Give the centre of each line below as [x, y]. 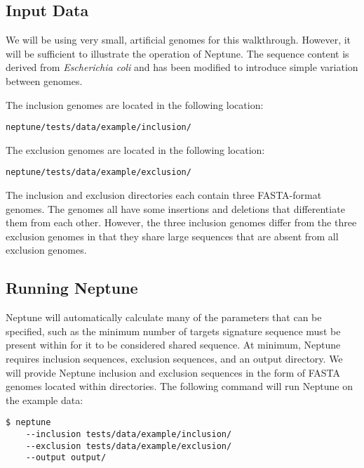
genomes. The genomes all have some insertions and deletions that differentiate [175, 208]
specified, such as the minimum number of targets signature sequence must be [173, 331]
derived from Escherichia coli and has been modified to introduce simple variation [182, 67]
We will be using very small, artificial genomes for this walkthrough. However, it [178, 40]
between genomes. [44, 80]
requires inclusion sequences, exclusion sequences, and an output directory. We [174, 359]
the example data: [45, 399]
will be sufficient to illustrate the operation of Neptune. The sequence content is [177, 53]
